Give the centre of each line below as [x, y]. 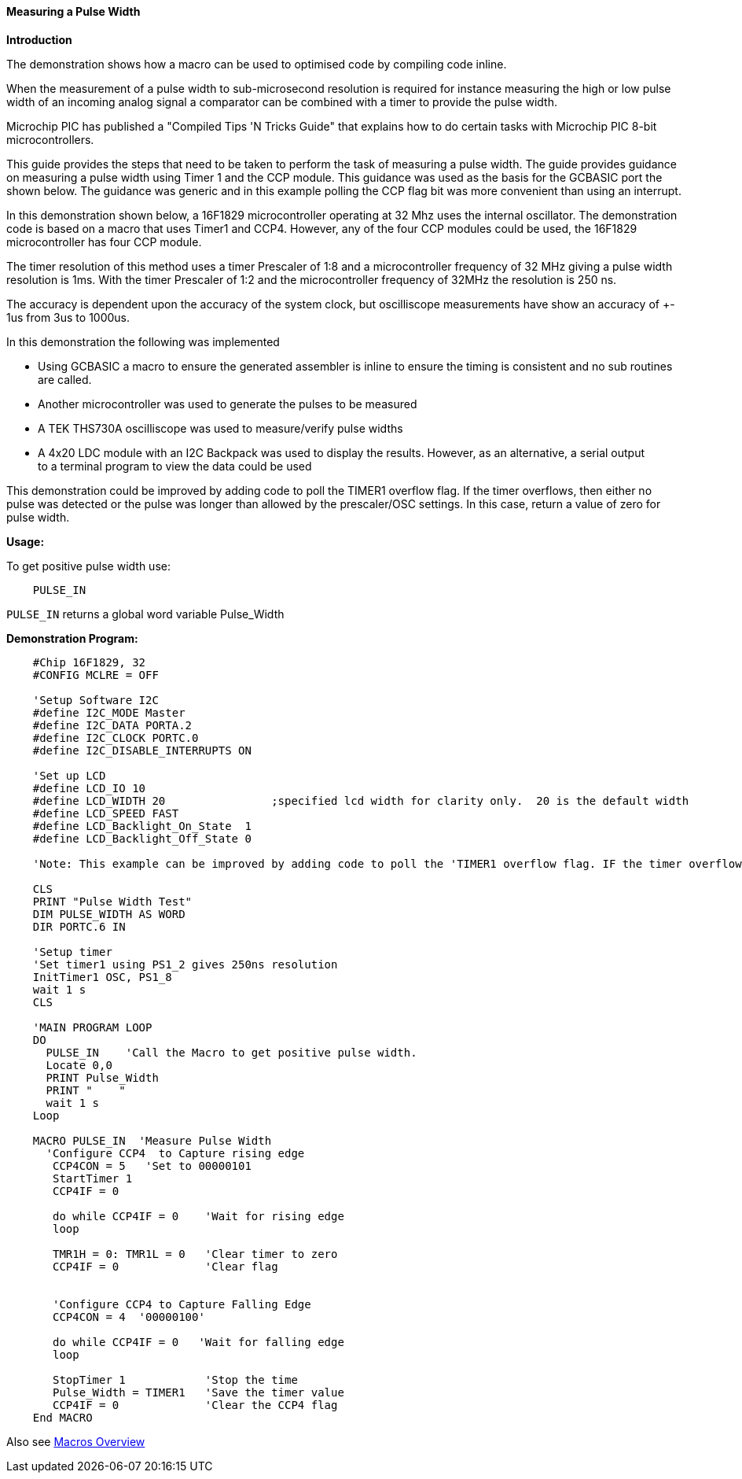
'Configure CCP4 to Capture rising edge [175, 1153]
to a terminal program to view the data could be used [175, 466]
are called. [65, 379]
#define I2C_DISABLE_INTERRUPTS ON [142, 750]
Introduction [39, 39]
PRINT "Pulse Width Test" [112, 901]
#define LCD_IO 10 [89, 788]
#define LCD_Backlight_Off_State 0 [142, 838]
